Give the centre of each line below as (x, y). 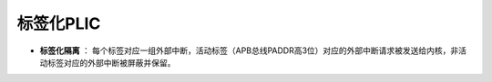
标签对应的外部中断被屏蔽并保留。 (111, 62)
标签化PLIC (59, 23)
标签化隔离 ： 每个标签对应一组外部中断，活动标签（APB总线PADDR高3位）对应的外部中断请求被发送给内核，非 (249, 50)
